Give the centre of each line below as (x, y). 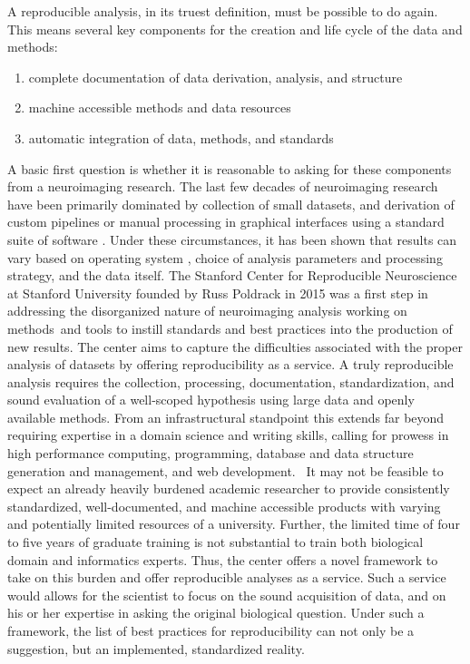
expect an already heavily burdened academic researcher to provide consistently (229, 488)
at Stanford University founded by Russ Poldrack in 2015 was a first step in (218, 293)
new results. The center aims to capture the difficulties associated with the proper (235, 346)
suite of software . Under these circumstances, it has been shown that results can (232, 239)
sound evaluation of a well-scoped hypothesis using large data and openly (211, 400)
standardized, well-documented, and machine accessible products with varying (224, 506)
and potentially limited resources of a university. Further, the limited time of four (234, 524)
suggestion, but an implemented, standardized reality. (156, 648)
